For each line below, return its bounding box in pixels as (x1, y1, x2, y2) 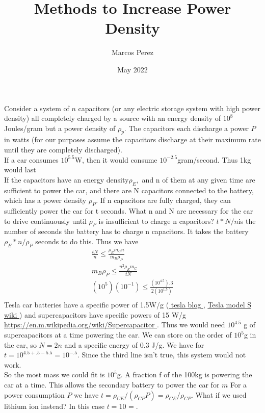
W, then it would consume (74, 154, 157, 165)
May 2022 (117, 64, 148, 74)
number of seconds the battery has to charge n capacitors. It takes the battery (4, 226, 249, 237)
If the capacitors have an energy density (4, 174, 129, 185)
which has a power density (4, 195, 87, 205)
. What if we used (191, 389, 247, 400)
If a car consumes (4, 154, 59, 165)
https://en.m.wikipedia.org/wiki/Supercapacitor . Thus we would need (4, 319, 225, 330)
